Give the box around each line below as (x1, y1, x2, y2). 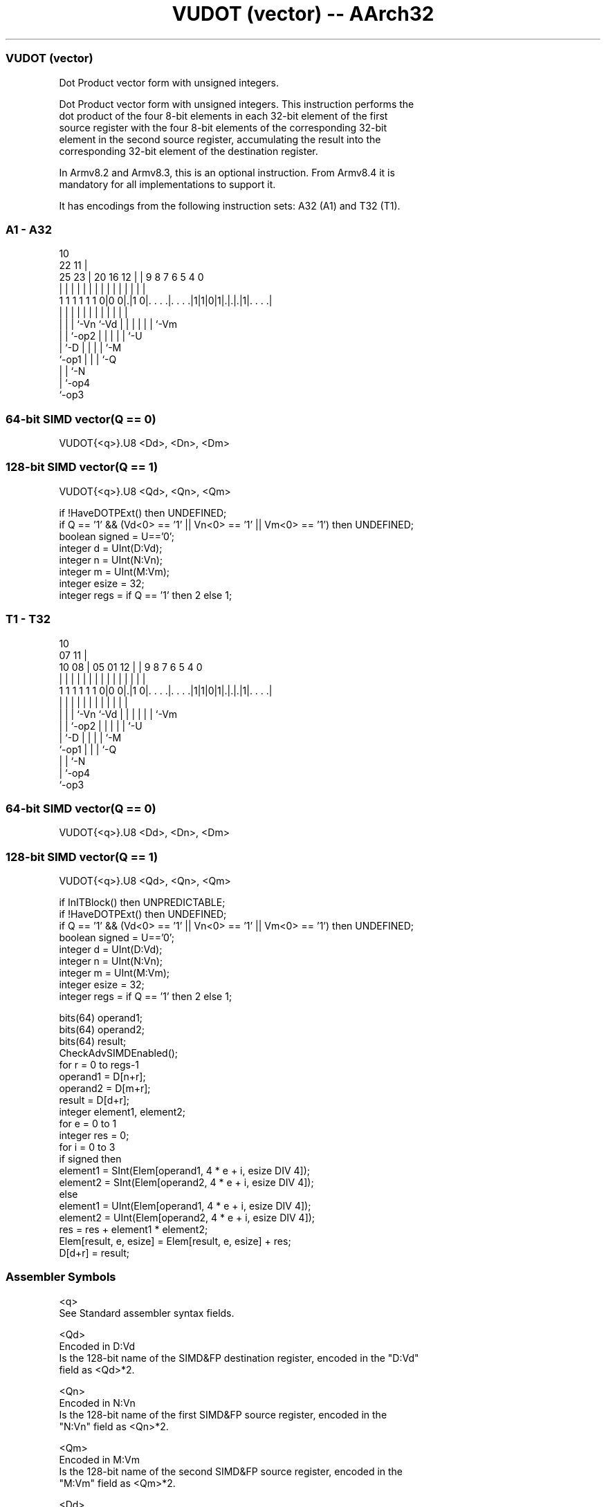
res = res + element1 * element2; (59, 1223, 208, 1235)
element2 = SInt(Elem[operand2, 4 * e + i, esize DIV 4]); (59, 1176, 314, 1188)
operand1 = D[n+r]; (59, 1071, 146, 1082)
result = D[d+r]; (59, 1094, 130, 1106)
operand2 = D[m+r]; (59, 1082, 151, 1094)
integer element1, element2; (59, 1106, 186, 1118)
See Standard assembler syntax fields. (59, 1306, 235, 1319)
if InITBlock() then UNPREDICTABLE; (59, 896, 226, 908)
